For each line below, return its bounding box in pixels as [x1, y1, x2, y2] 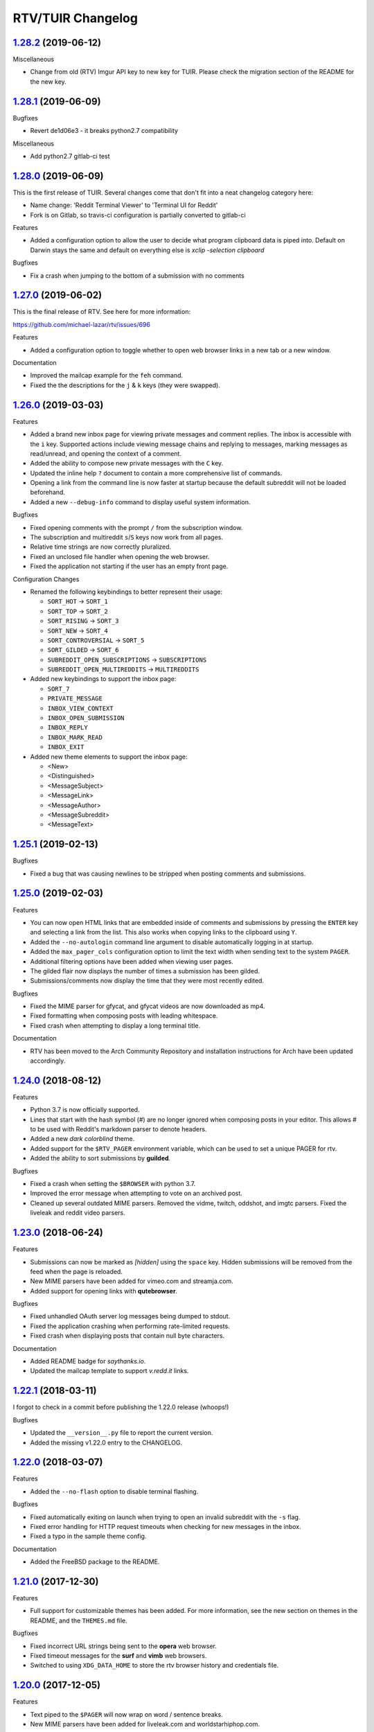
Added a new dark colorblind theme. [30, 1135, 135, 1143]
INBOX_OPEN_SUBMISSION [47, 714, 125, 722]
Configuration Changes [12, 575, 80, 583]
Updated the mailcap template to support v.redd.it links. [30, 1367, 189, 1375]
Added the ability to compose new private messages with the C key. [30, 459, 224, 468]
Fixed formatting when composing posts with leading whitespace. [30, 1011, 218, 1020]
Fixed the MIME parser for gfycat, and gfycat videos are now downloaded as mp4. [30, 1002, 266, 1011]
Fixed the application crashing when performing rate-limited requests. [30, 1322, 230, 1330]
